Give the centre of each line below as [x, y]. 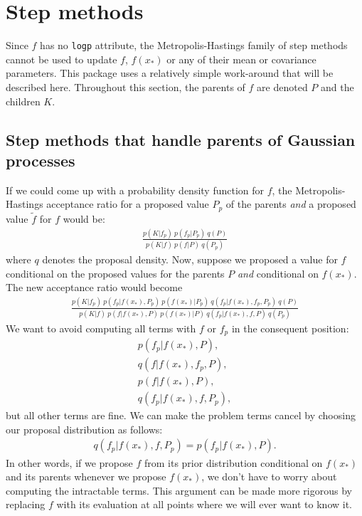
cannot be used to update [62, 59]
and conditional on [278, 273]
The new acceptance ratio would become [94, 287]
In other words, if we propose [69, 462]
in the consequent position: [290, 328]
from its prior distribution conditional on [233, 462]
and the [337, 86]
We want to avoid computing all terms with [101, 328]
